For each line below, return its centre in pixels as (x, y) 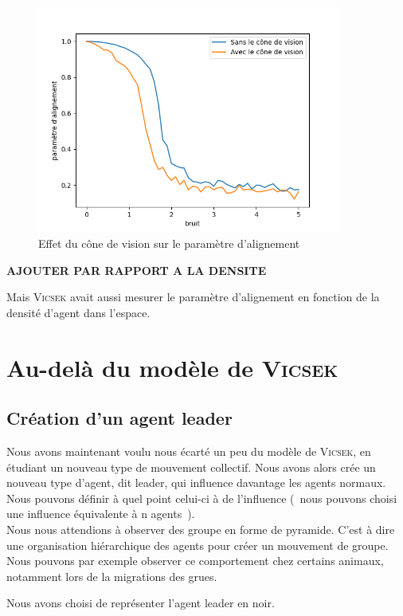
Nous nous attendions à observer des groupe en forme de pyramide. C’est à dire (201, 529)
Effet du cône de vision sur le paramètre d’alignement (169, 243)
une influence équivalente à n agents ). (101, 514)
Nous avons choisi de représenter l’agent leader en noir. (141, 603)
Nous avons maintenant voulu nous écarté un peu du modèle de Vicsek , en (189, 451)
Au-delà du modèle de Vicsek (172, 367)
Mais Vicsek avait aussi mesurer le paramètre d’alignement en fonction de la (193, 297)
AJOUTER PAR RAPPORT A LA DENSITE (137, 270)
